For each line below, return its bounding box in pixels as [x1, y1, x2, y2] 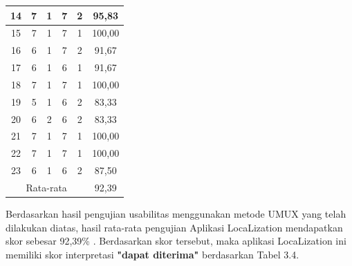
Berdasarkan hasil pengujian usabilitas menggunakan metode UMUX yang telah [6, 207, 346, 221]
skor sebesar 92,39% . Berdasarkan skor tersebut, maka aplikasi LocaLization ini [6, 234, 346, 248]
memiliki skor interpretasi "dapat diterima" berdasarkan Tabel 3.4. [6, 247, 299, 261]
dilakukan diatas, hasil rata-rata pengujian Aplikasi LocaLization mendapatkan [6, 220, 343, 234]
